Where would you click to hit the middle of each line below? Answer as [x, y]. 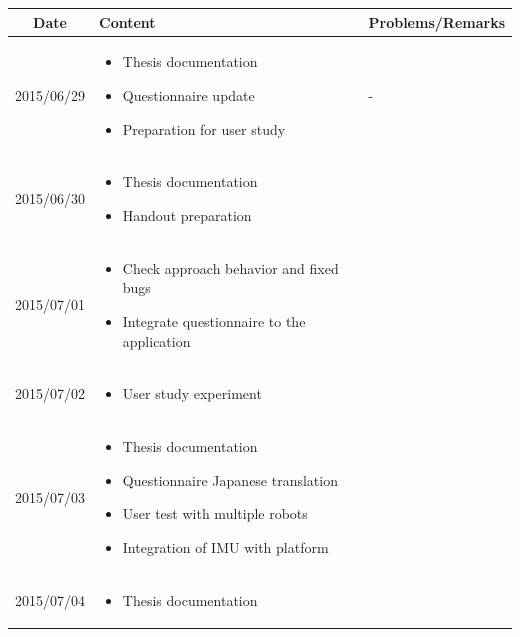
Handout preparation [187, 214]
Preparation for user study [204, 128]
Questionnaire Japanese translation [230, 479]
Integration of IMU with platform [225, 547]
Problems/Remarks [436, 21]
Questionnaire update [188, 94]
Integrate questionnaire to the [214, 321]
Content [127, 21]
